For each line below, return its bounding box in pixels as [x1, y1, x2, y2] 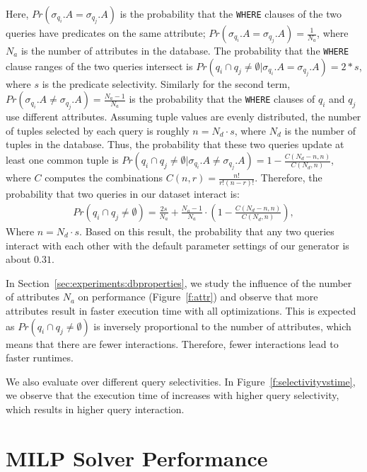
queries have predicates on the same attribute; [6, 26, 206, 40]
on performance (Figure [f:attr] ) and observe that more [78, 289, 318, 304]
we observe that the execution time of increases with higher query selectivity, [6, 388, 339, 403]
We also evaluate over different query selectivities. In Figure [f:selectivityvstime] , [6, 373, 356, 388]
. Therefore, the [255, 170, 322, 185]
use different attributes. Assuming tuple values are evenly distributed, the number [6, 109, 361, 124]
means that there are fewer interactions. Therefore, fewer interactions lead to [6, 336, 339, 351]
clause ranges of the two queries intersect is [6, 58, 193, 73]
